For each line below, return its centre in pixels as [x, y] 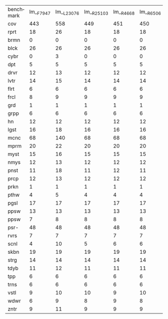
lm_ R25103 [96, 13]
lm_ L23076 [67, 13]
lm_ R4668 [124, 13]
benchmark [16, 13]
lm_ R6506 [150, 13]
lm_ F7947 [40, 13]
